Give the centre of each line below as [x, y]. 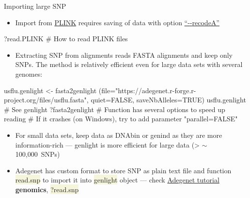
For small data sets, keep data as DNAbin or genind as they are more [119, 135]
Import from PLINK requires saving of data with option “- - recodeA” [117, 22]
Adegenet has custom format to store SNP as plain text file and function [123, 170]
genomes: [29, 74]
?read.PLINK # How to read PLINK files [66, 39]
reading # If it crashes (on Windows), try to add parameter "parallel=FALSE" [121, 119]
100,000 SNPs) [38, 154]
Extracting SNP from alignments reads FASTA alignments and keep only [124, 55]
